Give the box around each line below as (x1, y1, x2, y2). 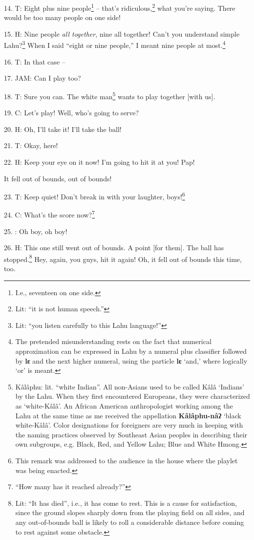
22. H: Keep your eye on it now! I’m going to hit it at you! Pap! (4, 156, 195, 167)
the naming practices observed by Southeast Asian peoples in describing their (15, 429, 248, 439)
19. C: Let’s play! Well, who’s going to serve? (4, 108, 139, 118)
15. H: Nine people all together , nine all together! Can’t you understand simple (4, 28, 240, 39)
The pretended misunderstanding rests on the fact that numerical (15, 336, 212, 346)
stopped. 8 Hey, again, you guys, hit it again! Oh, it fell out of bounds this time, (4, 252, 242, 264)
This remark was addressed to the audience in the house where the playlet (15, 455, 238, 465)
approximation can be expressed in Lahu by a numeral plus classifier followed (15, 346, 247, 356)
